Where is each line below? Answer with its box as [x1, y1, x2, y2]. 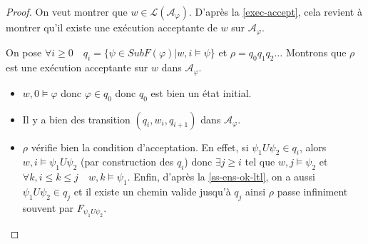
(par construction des [81, 154, 174, 169]
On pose [6, 45, 42, 60]
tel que [245, 154, 275, 169]
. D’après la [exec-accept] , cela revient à [188, 4, 362, 19]
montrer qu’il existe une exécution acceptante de [6, 20, 218, 34]
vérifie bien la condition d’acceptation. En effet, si [31, 139, 249, 154]
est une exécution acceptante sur [6, 60, 148, 75]
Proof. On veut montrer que [6, 4, 128, 19]
